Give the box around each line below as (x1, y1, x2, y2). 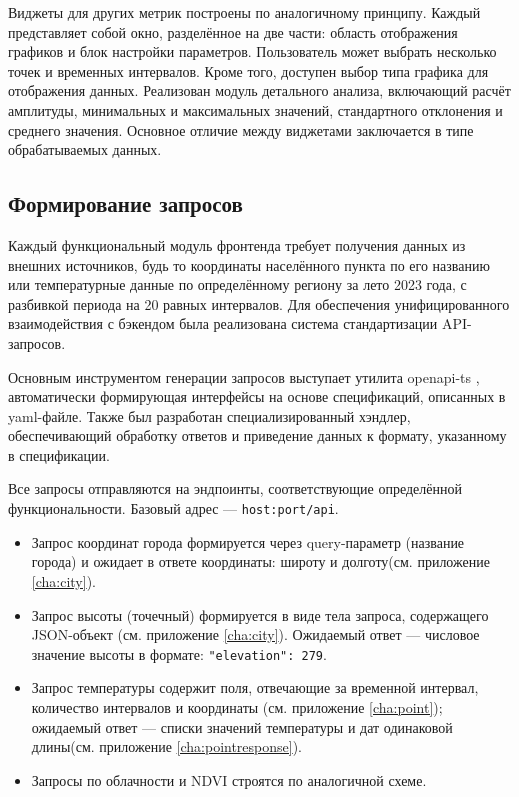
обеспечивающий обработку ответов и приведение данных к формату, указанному (8, 425, 507, 446)
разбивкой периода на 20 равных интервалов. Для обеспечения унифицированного (8, 293, 510, 314)
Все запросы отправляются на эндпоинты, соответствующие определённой (8, 478, 462, 499)
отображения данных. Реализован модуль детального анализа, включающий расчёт (8, 80, 511, 101)
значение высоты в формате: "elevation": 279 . (31, 643, 327, 664)
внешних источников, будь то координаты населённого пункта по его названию (8, 254, 490, 275)
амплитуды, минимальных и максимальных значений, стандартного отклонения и (8, 99, 503, 120)
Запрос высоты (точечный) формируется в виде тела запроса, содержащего (31, 604, 489, 625)
